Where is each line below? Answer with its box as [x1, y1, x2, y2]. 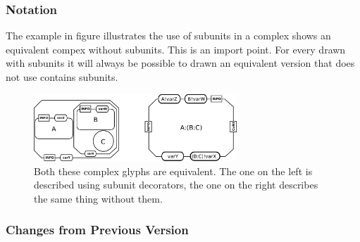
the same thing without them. [34, 191, 163, 205]
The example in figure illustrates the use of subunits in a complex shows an [6, 28, 331, 43]
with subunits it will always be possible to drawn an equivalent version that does [6, 56, 355, 70]
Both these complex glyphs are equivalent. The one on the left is [34, 163, 313, 178]
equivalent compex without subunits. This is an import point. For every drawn [6, 42, 346, 56]
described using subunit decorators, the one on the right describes [34, 177, 318, 192]
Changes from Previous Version [6, 221, 189, 238]
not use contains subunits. [6, 70, 118, 84]
